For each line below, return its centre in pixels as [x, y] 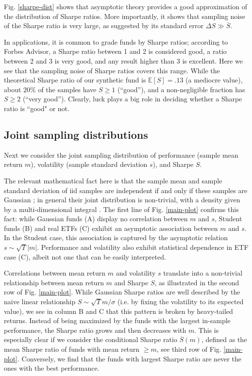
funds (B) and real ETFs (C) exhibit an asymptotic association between [111, 228]
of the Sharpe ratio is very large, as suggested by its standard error [104, 25]
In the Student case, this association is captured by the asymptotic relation [116, 237]
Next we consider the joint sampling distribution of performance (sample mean [121, 155]
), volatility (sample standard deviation [89, 164]
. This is [207, 330]
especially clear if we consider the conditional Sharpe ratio [91, 339]
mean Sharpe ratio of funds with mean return [72, 349]
